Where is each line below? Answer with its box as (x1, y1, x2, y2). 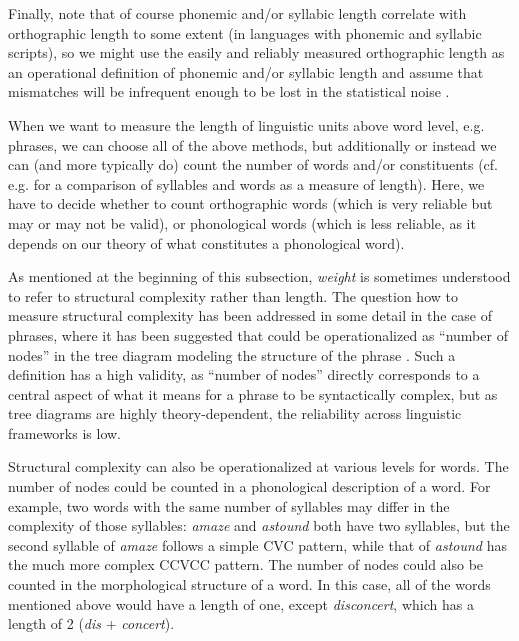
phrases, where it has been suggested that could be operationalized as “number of (8, 324, 508, 345)
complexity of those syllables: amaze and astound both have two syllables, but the (8, 515, 510, 536)
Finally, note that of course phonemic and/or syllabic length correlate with (8, 3, 467, 23)
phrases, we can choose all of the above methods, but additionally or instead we (8, 134, 497, 155)
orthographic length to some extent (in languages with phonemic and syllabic (8, 22, 482, 43)
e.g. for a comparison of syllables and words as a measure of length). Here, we (8, 173, 485, 194)
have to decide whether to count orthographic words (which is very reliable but (8, 193, 493, 214)
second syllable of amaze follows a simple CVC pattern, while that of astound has (8, 534, 507, 555)
